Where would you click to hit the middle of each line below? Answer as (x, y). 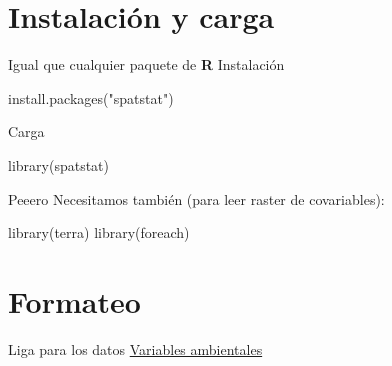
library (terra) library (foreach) (99, 232)
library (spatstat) (58, 164)
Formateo (74, 300)
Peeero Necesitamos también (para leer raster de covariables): (196, 198)
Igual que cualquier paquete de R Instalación (146, 64)
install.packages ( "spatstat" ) (91, 97)
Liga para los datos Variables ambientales (135, 348)
